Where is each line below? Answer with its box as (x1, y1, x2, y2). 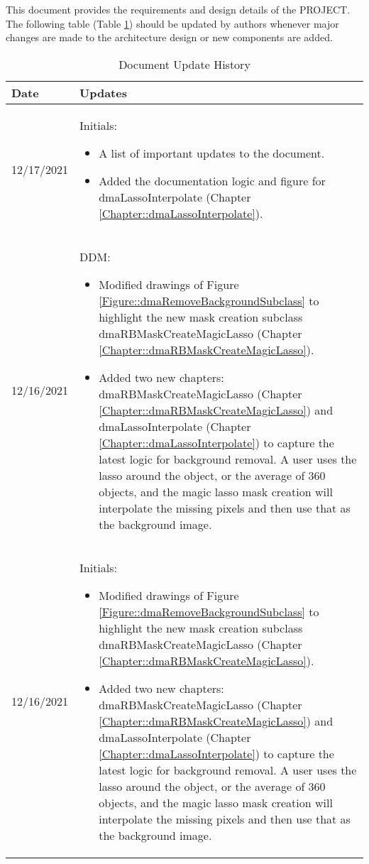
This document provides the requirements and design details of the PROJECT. (6, 2, 351, 16)
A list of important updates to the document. (99, 144, 325, 161)
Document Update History (119, 55, 250, 72)
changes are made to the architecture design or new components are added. (6, 30, 333, 45)
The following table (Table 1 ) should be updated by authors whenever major (6, 16, 339, 31)
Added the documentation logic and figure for (99, 172, 326, 189)
